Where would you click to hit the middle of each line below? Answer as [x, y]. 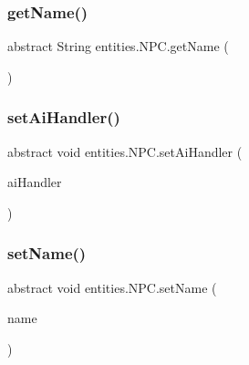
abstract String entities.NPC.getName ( [118, 46]
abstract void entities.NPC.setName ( [112, 287]
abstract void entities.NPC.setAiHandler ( [125, 151]
